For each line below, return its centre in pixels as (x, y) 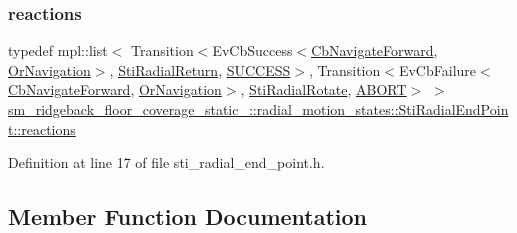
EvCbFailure (437, 69)
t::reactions (42, 128)
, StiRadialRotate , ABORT (323, 89)
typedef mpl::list (58, 50)
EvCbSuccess (252, 50)
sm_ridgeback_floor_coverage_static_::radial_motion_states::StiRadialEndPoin (258, 109)
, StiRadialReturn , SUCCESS (200, 69)
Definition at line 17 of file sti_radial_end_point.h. (166, 162)
